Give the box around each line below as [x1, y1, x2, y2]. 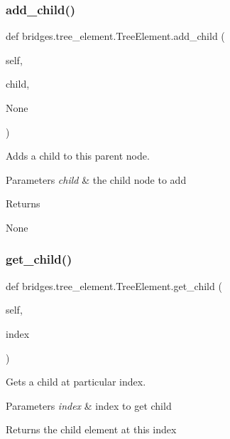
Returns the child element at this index [6, 422, 177, 437]
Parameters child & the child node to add [6, 172, 187, 187]
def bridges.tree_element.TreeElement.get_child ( [6, 278, 222, 293]
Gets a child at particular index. [6, 374, 146, 389]
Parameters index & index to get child [6, 398, 172, 413]
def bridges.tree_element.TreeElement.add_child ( [6, 29, 225, 43]
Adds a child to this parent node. [6, 148, 150, 163]
